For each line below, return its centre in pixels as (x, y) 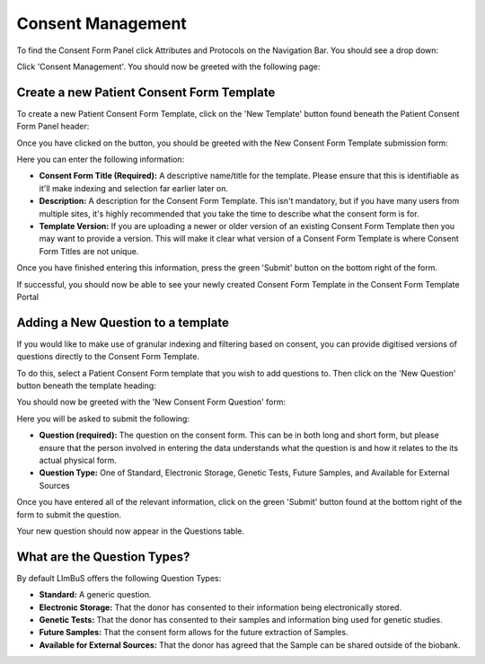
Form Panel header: (53, 127)
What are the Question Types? (103, 557)
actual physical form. (78, 460)
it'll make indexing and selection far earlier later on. (134, 188)
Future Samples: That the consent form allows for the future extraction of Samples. (194, 633)
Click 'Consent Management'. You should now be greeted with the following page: (168, 66)
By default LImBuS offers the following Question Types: (119, 578)
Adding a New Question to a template (123, 322)
